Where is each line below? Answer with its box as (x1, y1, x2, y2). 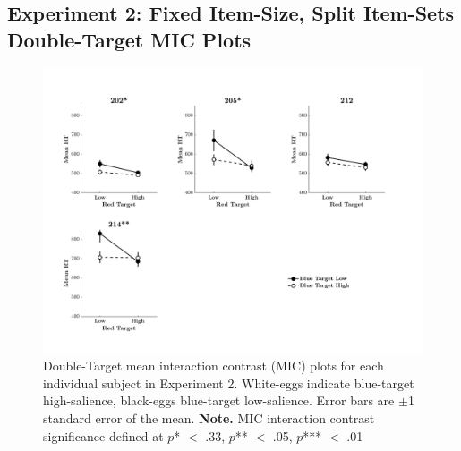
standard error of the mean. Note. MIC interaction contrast (43, 408, 375, 427)
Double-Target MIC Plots (7, 25, 252, 53)
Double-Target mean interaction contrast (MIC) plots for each (43, 356, 384, 375)
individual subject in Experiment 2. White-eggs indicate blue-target (43, 373, 414, 392)
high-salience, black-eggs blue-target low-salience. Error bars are (43, 391, 395, 410)
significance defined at (43, 426, 164, 445)
